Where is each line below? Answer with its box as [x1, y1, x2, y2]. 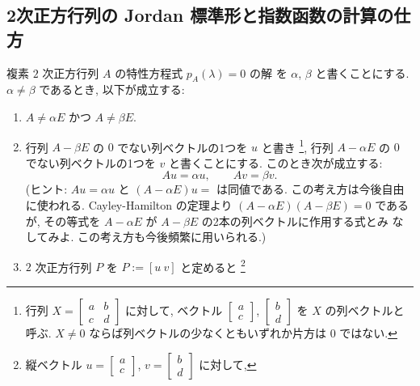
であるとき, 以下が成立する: [39, 81, 185, 98]
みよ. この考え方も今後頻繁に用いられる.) [48, 228, 267, 245]
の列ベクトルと [325, 302, 405, 319]
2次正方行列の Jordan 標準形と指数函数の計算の [6, 2, 394, 28]
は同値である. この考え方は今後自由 [216, 180, 405, 197]
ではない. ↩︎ [339, 324, 397, 341]
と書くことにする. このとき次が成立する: [168, 154, 383, 171]
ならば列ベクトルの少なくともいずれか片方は [89, 324, 326, 341]
